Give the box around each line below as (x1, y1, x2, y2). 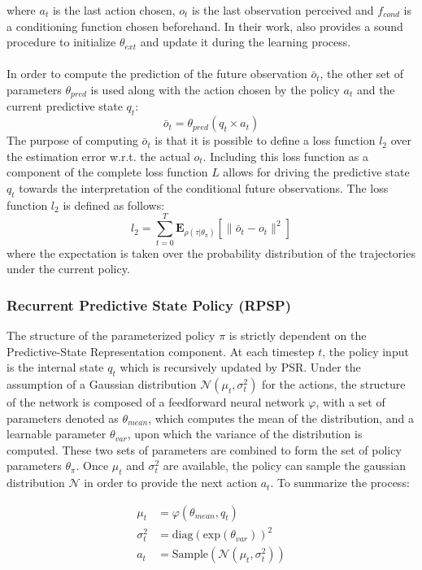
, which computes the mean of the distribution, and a (148, 409, 415, 426)
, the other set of (320, 65, 403, 82)
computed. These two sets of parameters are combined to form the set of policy (7, 441, 402, 458)
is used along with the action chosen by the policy (90, 80, 340, 98)
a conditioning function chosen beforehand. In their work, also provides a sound (7, 17, 403, 34)
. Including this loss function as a (202, 147, 368, 164)
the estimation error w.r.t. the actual (7, 147, 190, 164)
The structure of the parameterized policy (7, 326, 215, 343)
